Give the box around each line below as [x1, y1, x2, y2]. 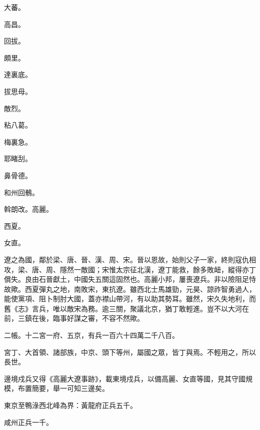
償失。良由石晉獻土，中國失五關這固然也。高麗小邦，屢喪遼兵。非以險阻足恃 [4, 274, 256, 284]
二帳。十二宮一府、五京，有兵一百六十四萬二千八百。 [4, 330, 179, 340]
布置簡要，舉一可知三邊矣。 [17, 383, 109, 393]
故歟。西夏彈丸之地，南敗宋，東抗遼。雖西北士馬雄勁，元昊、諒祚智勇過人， [4, 283, 256, 294]
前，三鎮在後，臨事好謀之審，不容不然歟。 [4, 313, 144, 323]
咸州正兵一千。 [4, 416, 53, 427]
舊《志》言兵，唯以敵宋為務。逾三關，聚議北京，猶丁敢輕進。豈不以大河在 [4, 303, 249, 313]
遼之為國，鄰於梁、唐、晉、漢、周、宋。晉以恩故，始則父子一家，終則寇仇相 [4, 254, 256, 264]
